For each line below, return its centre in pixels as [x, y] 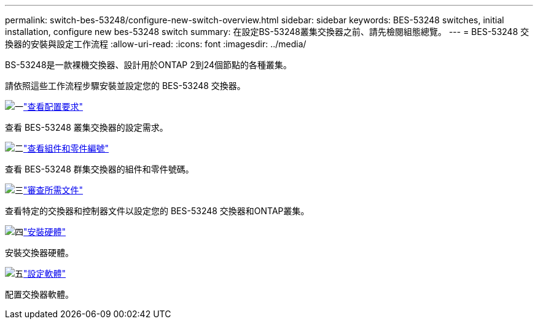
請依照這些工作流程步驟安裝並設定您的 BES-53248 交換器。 [125, 86]
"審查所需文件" [53, 190]
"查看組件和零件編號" [66, 148]
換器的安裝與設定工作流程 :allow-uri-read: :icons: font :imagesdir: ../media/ [156, 44]
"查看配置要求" [53, 106]
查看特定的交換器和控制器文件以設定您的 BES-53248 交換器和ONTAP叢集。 [157, 211]
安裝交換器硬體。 [39, 253]
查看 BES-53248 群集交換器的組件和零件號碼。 [99, 169]
